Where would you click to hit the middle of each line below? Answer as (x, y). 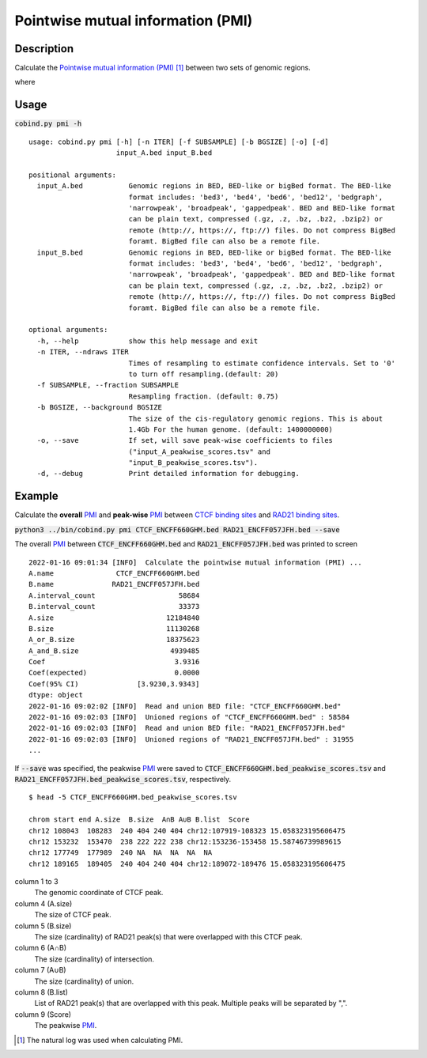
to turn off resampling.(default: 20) (204, 374)
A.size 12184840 (114, 618)
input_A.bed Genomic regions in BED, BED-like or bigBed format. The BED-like (214, 186)
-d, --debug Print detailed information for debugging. (168, 474)
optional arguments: (68, 330)
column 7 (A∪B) (40, 970)
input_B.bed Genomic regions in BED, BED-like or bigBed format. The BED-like (214, 252)
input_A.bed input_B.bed (164, 153)
